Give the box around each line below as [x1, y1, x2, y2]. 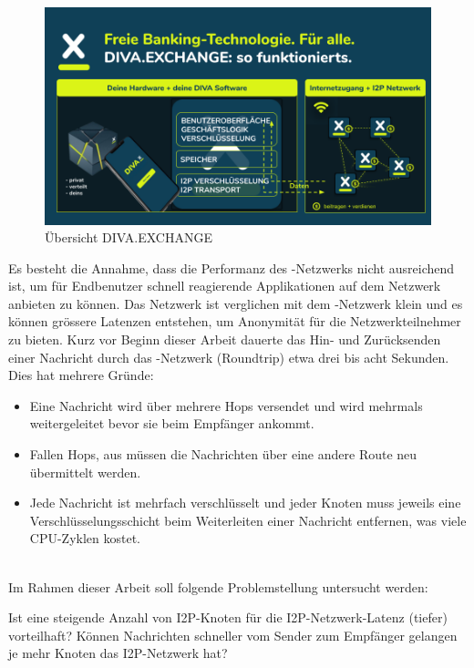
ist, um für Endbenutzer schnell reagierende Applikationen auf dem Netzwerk [8, 276, 441, 295]
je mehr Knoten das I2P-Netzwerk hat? [8, 643, 228, 663]
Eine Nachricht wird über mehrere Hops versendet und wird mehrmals [29, 396, 423, 415]
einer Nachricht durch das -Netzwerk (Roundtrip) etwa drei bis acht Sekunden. [8, 347, 449, 366]
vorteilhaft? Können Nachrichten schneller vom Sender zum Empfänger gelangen [8, 625, 458, 644]
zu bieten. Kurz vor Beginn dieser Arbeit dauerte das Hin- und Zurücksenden [8, 330, 441, 349]
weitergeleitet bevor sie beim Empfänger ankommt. [29, 414, 314, 433]
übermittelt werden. [29, 462, 141, 481]
